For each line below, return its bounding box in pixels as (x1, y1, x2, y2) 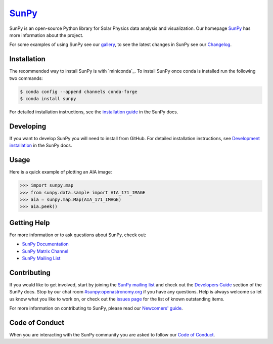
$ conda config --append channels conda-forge (20, 89, 138, 95)
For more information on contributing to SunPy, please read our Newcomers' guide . (9, 305, 183, 311)
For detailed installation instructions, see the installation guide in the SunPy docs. (9, 109, 178, 115)
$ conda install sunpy (20, 96, 76, 101)
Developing (9, 122, 47, 131)
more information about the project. (9, 32, 83, 38)
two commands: (9, 75, 43, 81)
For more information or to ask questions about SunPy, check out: (9, 232, 147, 238)
